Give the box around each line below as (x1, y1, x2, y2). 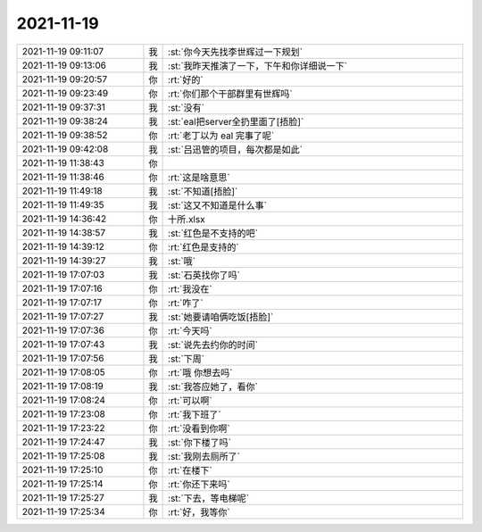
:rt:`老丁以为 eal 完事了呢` (168, 129, 275, 142)
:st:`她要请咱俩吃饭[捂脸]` (168, 311, 274, 323)
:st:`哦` (168, 254, 196, 267)
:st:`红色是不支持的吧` (168, 227, 259, 239)
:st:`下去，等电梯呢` (168, 492, 250, 504)
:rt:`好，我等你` (168, 505, 231, 518)
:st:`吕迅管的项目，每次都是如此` (168, 143, 303, 155)
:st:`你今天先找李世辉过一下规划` (168, 46, 303, 58)
